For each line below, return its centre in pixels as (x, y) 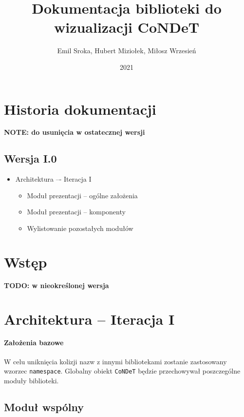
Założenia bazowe (34, 343)
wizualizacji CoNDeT (127, 27)
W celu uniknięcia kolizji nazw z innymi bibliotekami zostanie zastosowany (115, 361)
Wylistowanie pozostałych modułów (80, 228)
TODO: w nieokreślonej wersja (56, 285)
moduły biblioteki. (31, 380)
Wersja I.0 (30, 158)
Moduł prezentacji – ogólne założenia (82, 195)
